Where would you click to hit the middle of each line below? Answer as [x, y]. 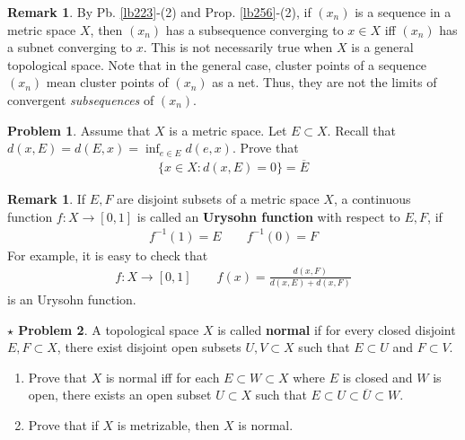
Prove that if [63, 424]
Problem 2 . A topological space [109, 329]
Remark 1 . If [47, 198]
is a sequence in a [403, 12]
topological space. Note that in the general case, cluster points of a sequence [217, 64]
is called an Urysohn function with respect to [268, 216]
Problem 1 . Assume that [79, 130]
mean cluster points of [107, 82]
